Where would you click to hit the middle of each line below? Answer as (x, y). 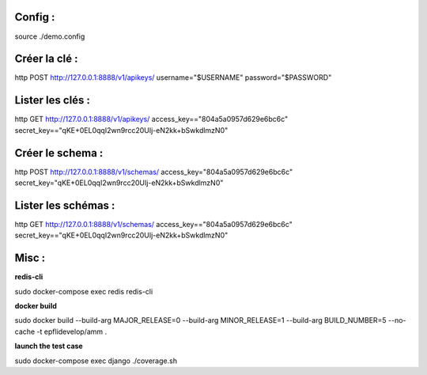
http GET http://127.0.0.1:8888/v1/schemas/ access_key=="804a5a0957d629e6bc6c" (153, 224)
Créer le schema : (59, 153)
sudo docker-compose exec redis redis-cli (84, 291)
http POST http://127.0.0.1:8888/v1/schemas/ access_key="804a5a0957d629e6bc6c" (154, 172)
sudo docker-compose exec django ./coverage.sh (96, 361)
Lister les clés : (53, 100)
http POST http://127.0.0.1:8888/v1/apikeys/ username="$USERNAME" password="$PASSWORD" (173, 78)
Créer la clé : (46, 59)
